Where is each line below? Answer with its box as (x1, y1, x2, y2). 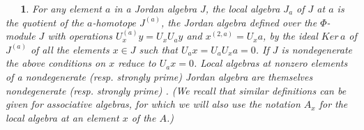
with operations (47, 29, 112, 43)
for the (319, 97, 348, 111)
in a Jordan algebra (114, 1, 197, 15)
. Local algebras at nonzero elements (193, 56, 348, 70)
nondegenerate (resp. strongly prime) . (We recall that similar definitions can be (6, 83, 347, 97)
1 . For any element (20, 1, 102, 15)
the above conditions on (6, 56, 106, 70)
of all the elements (30, 42, 109, 56)
